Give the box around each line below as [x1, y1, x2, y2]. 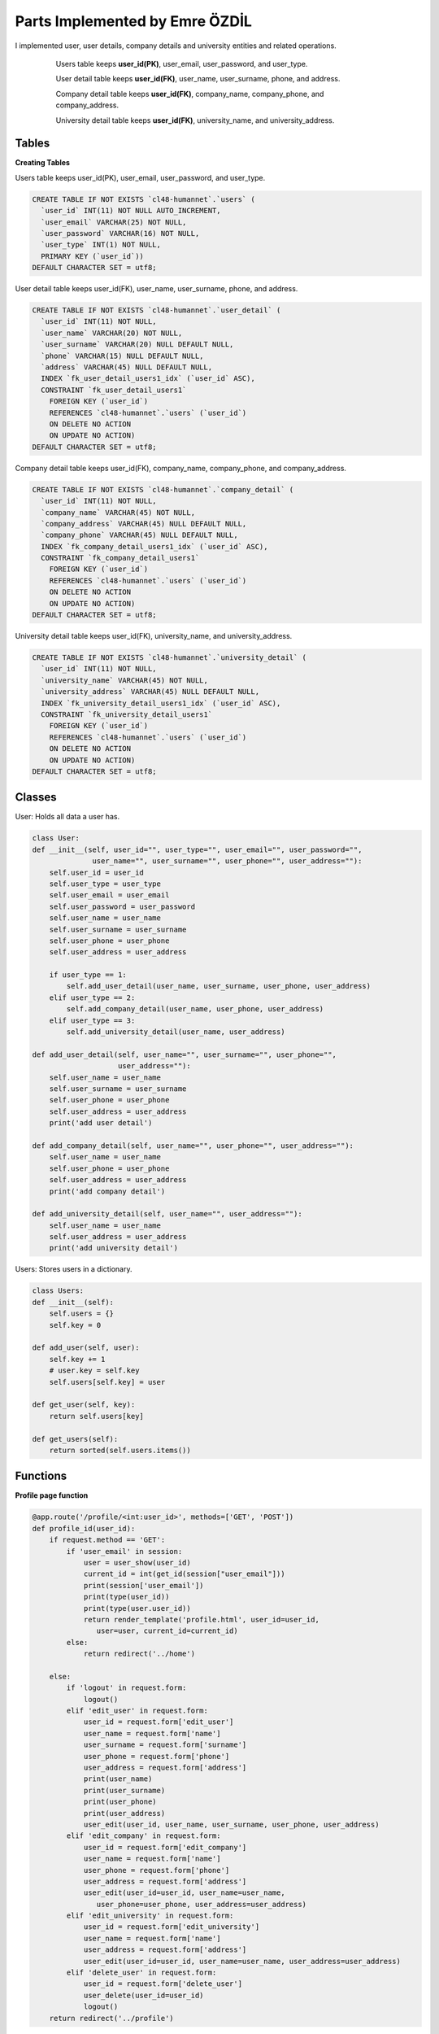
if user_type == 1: [49, 971, 128, 980]
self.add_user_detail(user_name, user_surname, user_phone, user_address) [66, 981, 372, 991]
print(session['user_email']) [83, 1581, 204, 1590]
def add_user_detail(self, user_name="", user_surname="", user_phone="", [32, 1050, 337, 1059]
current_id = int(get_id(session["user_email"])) [83, 1569, 285, 1578]
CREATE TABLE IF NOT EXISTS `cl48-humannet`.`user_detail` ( [32, 306, 281, 315]
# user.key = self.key [49, 1366, 140, 1375]
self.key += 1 [49, 1355, 106, 1364]
